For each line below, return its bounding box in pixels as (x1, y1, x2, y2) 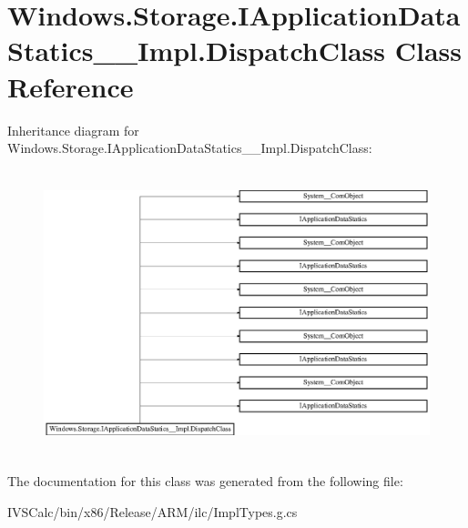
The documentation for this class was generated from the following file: (7, 472, 403, 491)
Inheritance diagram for (7, 120, 139, 139)
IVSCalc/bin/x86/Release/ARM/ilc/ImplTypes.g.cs (7, 502, 298, 521)
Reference (7, 67, 134, 105)
